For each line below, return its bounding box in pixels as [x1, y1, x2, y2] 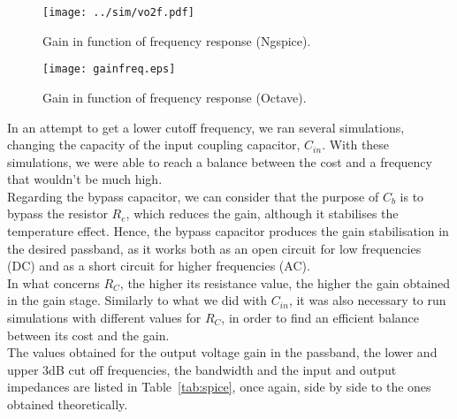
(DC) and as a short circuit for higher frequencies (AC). [7, 256, 310, 275]
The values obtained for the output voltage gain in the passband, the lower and [7, 343, 438, 362]
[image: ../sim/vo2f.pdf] [42, 6, 194, 19]
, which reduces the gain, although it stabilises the [126, 204, 399, 223]
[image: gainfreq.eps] [42, 63, 176, 76]
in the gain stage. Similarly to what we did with [7, 291, 268, 309]
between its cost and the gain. [7, 325, 170, 344]
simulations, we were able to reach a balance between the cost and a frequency [7, 152, 432, 171]
